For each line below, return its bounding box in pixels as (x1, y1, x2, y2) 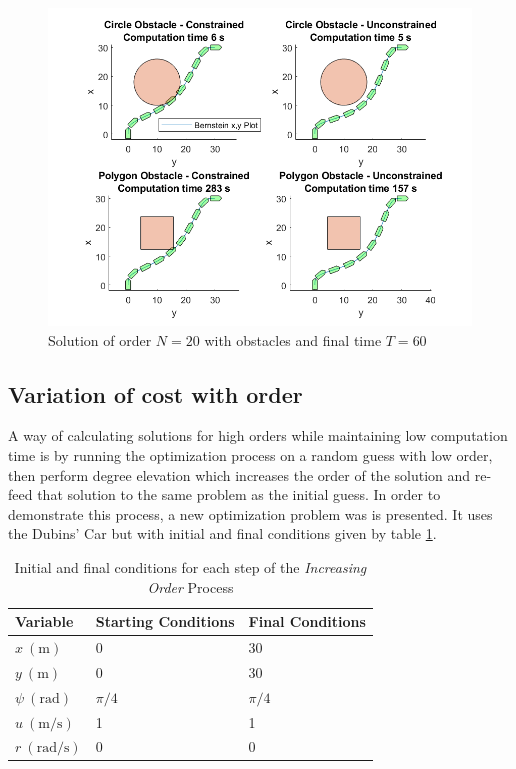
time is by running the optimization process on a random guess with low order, (8, 444, 493, 465)
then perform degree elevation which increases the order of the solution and (8, 464, 471, 485)
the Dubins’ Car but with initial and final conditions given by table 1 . (8, 523, 437, 544)
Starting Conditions (95, 611, 235, 632)
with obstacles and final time (204, 329, 382, 350)
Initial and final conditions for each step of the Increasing (14, 556, 367, 577)
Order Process (147, 576, 234, 597)
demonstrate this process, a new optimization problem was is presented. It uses (8, 503, 493, 524)
